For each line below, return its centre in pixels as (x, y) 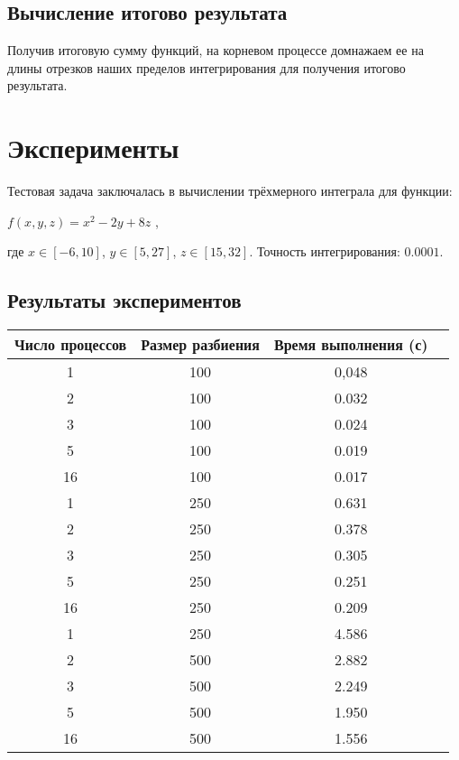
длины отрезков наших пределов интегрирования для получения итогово (207, 67)
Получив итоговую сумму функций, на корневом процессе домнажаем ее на (216, 50)
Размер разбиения (200, 345)
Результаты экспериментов (124, 300)
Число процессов (71, 345)
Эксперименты (93, 148)
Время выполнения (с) (351, 345)
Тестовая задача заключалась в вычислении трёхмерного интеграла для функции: (230, 191)
